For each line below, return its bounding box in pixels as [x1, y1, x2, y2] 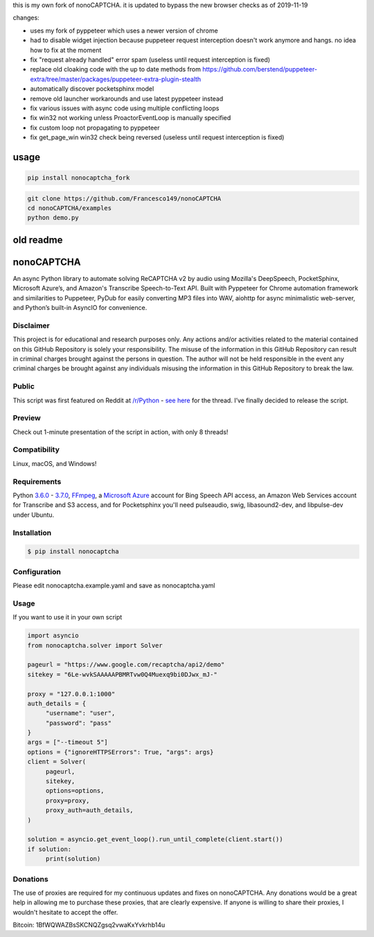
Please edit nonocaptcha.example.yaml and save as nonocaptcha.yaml [12, 581, 215, 590]
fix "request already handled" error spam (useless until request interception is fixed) [30, 55, 270, 64]
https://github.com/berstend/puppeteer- [202, 65, 318, 74]
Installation [12, 528, 52, 538]
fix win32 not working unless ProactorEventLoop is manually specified [30, 114, 231, 122]
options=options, [45, 787, 105, 795]
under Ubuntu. [12, 510, 55, 519]
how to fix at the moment [30, 46, 102, 54]
